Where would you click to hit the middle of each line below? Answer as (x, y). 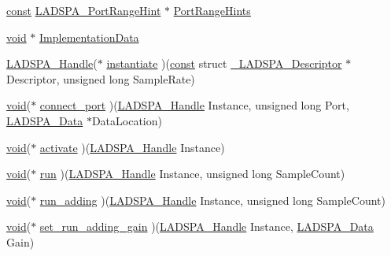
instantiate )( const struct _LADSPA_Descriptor (224, 63)
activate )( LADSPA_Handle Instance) (132, 147)
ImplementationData (89, 37)
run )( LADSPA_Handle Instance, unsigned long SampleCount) (192, 174)
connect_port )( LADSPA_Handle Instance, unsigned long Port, (194, 105)
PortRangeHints (212, 10)
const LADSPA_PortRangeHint (84, 10)
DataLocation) (127, 120)
